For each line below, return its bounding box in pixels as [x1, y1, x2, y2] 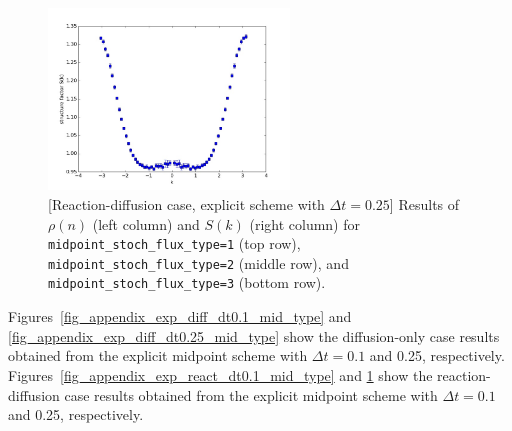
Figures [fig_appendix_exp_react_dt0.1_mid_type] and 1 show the [8, 364, 433, 385]
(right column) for [249, 213, 360, 234]
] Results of [389, 193, 460, 214]
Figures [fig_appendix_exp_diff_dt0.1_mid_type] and [8, 306, 352, 327]
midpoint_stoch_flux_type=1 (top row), [48, 233, 301, 254]
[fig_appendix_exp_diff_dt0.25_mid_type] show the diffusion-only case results [8, 325, 500, 346]
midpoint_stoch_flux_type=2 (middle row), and [48, 252, 349, 273]
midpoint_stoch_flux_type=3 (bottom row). [48, 272, 326, 293]
